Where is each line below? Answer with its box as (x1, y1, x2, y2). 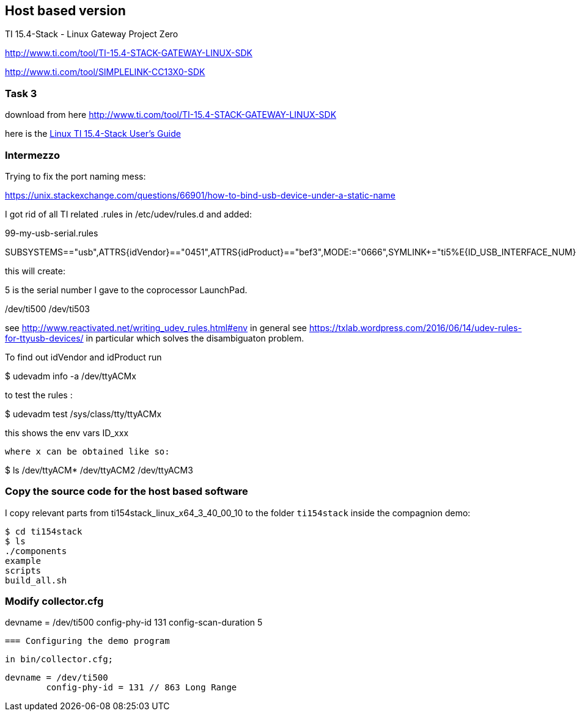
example (5, 555, 42, 566)
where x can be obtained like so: (5, 446, 170, 456)
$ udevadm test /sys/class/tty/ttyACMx (5, 408, 162, 419)
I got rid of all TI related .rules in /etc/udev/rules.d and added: (5, 208, 252, 219)
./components (5, 546, 67, 556)
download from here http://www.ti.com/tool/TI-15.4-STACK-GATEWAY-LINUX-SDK (5, 109, 337, 120)
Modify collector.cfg (5, 595, 104, 608)
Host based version (5, 3, 126, 18)
